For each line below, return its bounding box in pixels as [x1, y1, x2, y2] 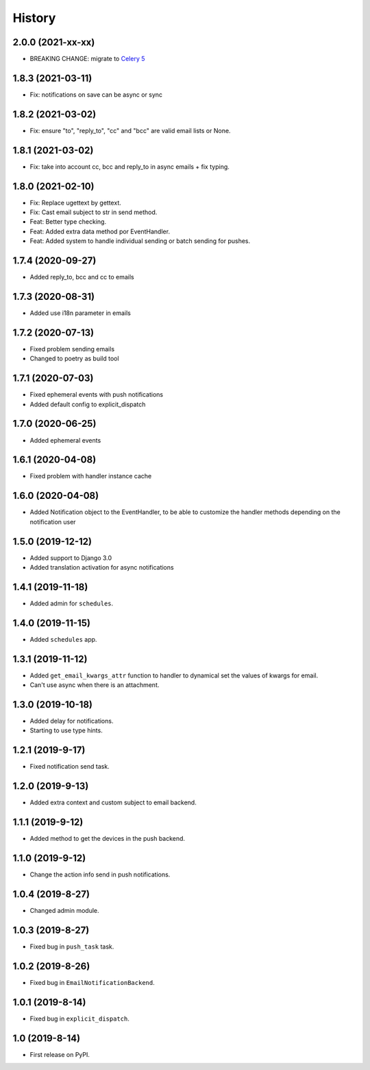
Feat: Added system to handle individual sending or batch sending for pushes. [29, 237, 250, 245]
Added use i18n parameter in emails [29, 309, 132, 317]
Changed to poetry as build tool [29, 354, 119, 363]
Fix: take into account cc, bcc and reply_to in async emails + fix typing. [29, 162, 230, 171]
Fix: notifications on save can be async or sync [29, 90, 163, 99]
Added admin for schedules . [29, 599, 114, 607]
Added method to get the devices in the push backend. [29, 835, 185, 843]
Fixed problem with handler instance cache [29, 472, 152, 480]
